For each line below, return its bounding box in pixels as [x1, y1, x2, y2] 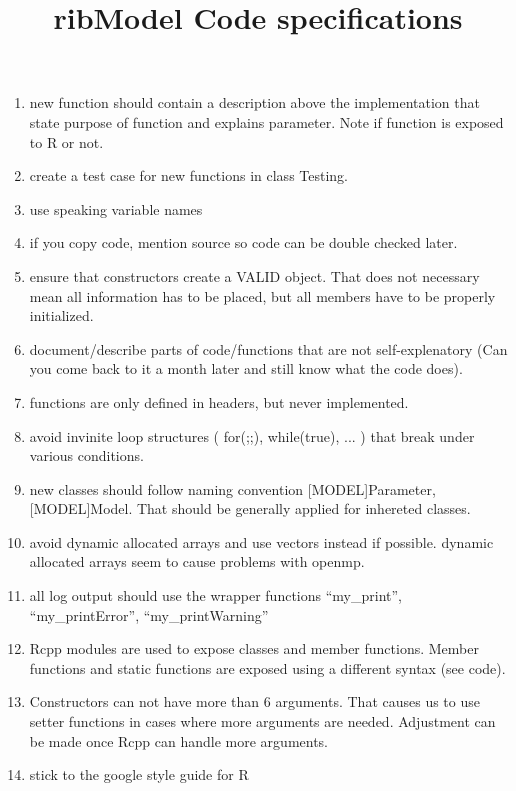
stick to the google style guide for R [29, 764, 249, 785]
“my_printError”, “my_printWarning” [29, 604, 269, 625]
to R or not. [29, 131, 104, 152]
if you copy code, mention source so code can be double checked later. [29, 232, 458, 253]
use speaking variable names [29, 198, 203, 219]
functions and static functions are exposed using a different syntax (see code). [29, 657, 506, 678]
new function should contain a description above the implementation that [29, 92, 480, 113]
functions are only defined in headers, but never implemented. [29, 391, 409, 412]
